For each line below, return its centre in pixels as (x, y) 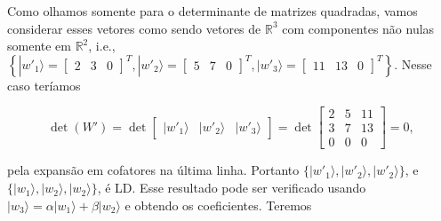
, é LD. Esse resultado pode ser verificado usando (232, 188)
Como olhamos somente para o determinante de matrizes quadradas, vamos (212, 11)
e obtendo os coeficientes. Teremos (218, 205)
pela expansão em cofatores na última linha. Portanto (153, 170)
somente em (39, 46)
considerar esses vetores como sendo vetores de (134, 28)
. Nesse (413, 63)
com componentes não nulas (358, 28)
